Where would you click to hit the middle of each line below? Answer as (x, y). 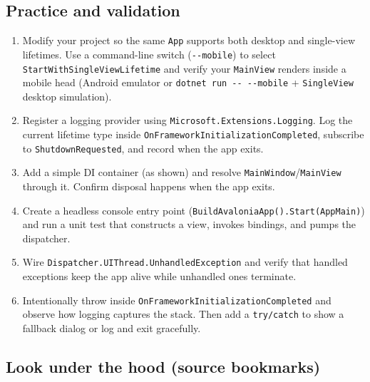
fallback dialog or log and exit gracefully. (112, 328)
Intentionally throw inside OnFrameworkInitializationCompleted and (177, 300)
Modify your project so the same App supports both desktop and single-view (189, 40)
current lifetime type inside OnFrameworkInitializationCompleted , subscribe (193, 134)
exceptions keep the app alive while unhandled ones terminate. (159, 276)
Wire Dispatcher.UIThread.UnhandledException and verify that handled (185, 262)
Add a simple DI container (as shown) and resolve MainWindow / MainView (182, 172)
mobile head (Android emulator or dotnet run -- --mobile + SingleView (188, 82)
